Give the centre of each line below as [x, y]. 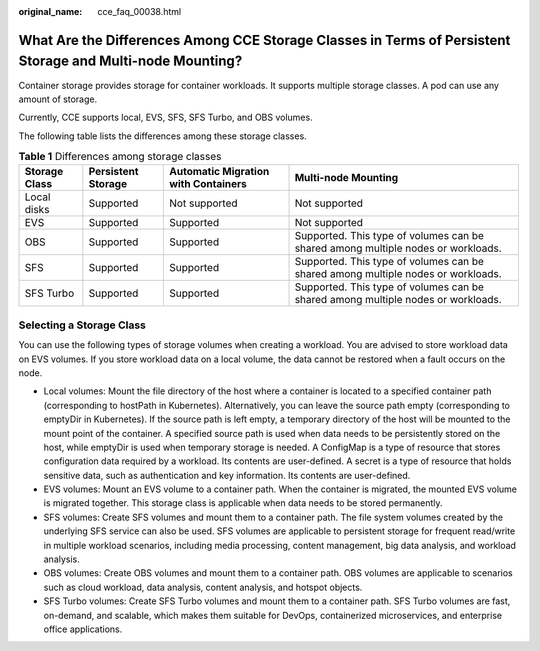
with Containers [208, 184]
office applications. [83, 629]
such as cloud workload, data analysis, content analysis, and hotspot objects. [203, 587]
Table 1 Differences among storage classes [120, 157]
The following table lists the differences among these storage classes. [162, 136]
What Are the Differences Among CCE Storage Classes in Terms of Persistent [264, 40]
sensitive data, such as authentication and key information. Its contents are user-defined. [227, 475]
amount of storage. [58, 99]
